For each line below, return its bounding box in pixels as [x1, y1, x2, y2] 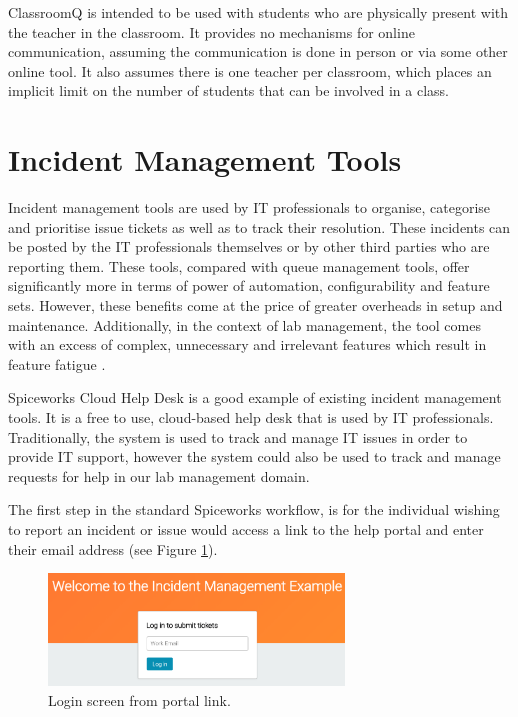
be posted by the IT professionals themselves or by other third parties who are [8, 236, 490, 257]
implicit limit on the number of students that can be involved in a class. [8, 80, 449, 101]
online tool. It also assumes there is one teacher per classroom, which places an [8, 60, 492, 81]
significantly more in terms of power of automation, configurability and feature [8, 275, 490, 296]
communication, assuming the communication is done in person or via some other [8, 41, 508, 62]
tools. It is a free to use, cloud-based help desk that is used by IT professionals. [8, 407, 494, 428]
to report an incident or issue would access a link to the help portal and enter [8, 519, 484, 539]
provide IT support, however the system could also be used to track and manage [8, 446, 501, 467]
